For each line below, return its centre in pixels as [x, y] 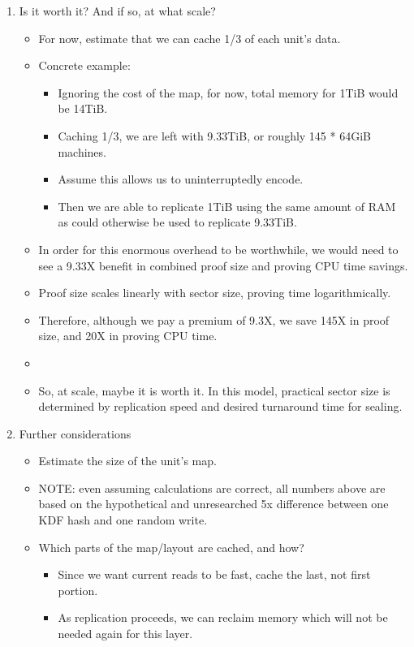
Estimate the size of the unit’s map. [127, 461]
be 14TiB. [83, 108]
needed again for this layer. [125, 634]
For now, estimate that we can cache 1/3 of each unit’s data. [190, 38]
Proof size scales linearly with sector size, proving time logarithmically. [215, 293]
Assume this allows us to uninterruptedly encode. [181, 179]
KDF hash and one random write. [123, 520]
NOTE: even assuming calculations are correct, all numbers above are [212, 487]
